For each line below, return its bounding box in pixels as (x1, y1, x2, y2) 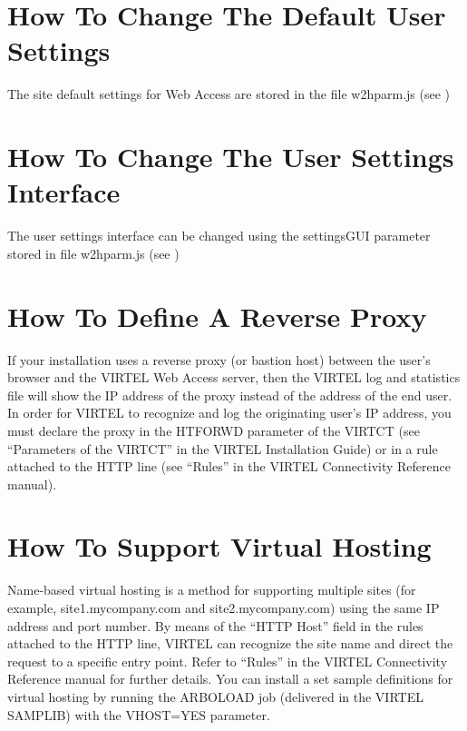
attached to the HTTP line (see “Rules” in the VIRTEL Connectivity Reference (7, 457, 451, 476)
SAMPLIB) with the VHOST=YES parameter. (7, 705, 270, 724)
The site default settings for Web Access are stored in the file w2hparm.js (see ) (7, 84, 450, 104)
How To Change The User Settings (7, 138, 454, 175)
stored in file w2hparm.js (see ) (7, 243, 180, 262)
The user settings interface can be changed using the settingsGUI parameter (7, 226, 431, 245)
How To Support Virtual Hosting (7, 528, 432, 565)
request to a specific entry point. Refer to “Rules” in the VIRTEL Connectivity (7, 651, 448, 670)
